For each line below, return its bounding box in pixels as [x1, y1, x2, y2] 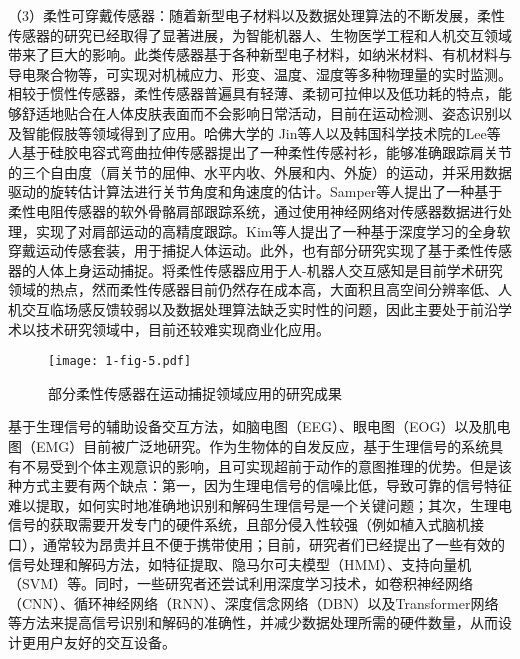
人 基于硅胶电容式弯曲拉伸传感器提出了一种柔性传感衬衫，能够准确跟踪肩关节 [8, 142, 512, 163]
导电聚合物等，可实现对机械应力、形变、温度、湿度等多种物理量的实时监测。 [8, 63, 512, 84]
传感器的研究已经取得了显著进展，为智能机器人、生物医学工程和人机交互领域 [8, 24, 512, 45]
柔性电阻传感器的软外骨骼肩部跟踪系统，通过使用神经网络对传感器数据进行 [8, 200, 498, 221]
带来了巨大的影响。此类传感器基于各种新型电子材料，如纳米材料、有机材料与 [8, 44, 512, 65]
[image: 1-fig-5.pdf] [48, 354, 192, 369]
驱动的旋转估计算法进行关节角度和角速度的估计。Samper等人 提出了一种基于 [8, 181, 503, 202]
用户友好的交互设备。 [35, 631, 176, 652]
